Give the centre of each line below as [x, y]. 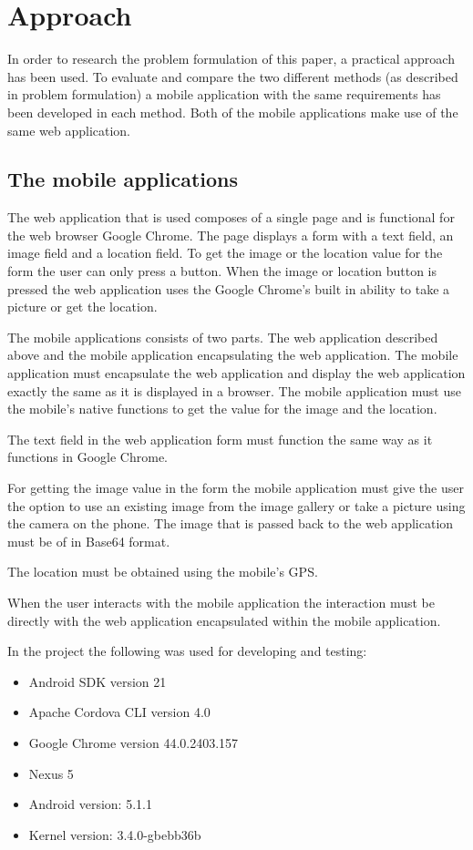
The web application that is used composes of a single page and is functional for [231, 217]
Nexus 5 [51, 773]
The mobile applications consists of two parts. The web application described [223, 337]
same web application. [69, 130]
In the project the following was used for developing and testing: [187, 651]
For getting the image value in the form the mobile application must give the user [236, 488]
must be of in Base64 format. [89, 541]
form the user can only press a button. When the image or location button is [222, 271]
